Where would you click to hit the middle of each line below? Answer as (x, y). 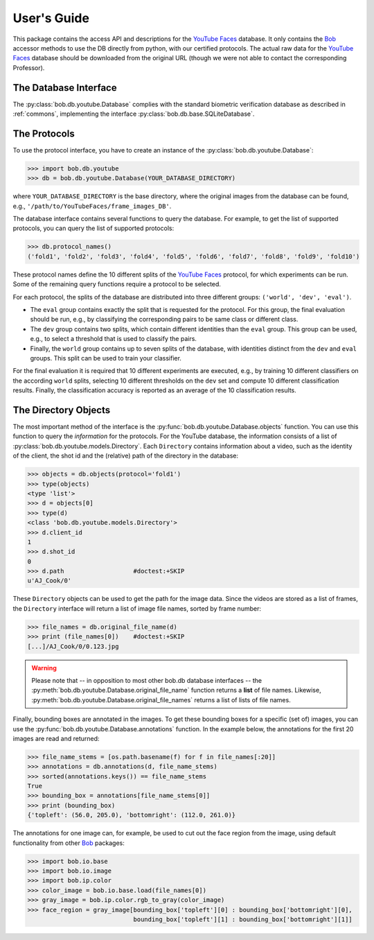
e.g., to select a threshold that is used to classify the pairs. (114, 339)
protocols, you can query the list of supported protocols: (93, 228)
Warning (44, 668)
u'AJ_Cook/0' (50, 581)
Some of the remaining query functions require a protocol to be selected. (117, 284)
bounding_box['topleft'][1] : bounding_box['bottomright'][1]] (243, 919)
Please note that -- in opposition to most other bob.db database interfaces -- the (147, 680)
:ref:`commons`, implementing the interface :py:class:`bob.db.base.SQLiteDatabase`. (134, 114)
